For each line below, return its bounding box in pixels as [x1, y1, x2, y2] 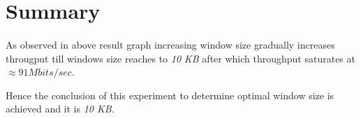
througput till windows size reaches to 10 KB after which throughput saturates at [6, 51, 355, 65]
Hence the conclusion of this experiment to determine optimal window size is [6, 87, 334, 102]
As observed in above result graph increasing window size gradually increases [6, 37, 335, 51]
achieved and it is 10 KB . [6, 101, 115, 116]
